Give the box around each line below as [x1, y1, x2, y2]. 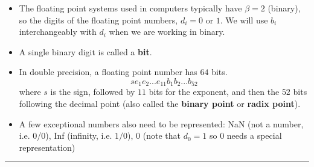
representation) [19, 141, 75, 153]
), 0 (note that [127, 129, 181, 142]
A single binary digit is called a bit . [19, 45, 152, 58]
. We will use [220, 13, 268, 26]
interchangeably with [19, 25, 97, 38]
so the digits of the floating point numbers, [19, 13, 178, 26]
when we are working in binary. [109, 25, 225, 38]
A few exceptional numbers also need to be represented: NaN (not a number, [19, 117, 304, 130]
